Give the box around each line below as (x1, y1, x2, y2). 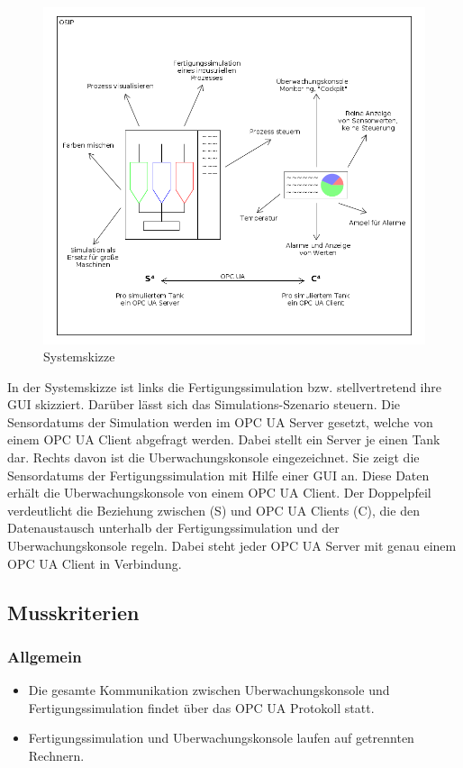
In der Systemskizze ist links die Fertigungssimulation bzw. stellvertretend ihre (7, 377, 441, 396)
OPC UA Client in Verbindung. (7, 553, 182, 572)
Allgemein (7, 645, 82, 667)
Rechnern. (28, 746, 85, 765)
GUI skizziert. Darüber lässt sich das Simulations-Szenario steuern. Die (7, 395, 401, 414)
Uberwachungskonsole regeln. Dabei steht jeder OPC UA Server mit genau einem (7, 536, 457, 555)
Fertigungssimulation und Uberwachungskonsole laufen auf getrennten (28, 728, 414, 747)
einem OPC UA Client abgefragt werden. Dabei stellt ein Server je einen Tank (7, 430, 440, 449)
